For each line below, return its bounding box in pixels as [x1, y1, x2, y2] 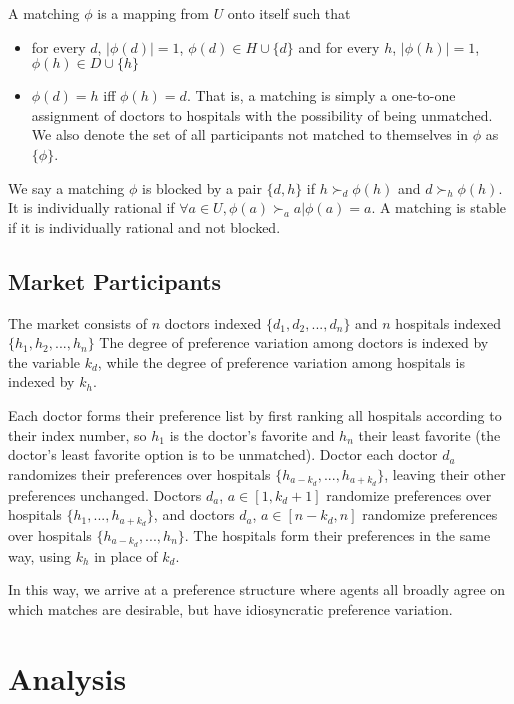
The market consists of [8, 312, 148, 333]
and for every [298, 36, 380, 57]
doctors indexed [164, 312, 262, 333]
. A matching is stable [371, 197, 507, 218]
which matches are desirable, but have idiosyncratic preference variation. [8, 599, 453, 620]
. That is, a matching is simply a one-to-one [186, 85, 456, 106]
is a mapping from [97, 3, 209, 23]
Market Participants [8, 265, 222, 296]
